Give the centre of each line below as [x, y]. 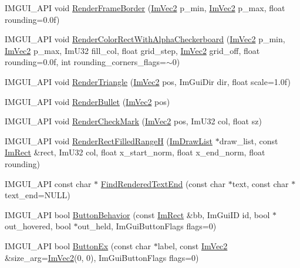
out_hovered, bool [38, 226]
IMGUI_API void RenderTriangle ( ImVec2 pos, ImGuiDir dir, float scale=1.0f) [148, 81]
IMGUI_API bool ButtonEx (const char [78, 245]
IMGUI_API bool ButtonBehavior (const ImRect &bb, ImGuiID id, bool [137, 214]
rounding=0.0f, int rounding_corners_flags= [85, 62]
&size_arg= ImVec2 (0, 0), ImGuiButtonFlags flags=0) [102, 257]
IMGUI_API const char [48, 183]
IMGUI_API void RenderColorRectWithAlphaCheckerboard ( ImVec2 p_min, [145, 39]
